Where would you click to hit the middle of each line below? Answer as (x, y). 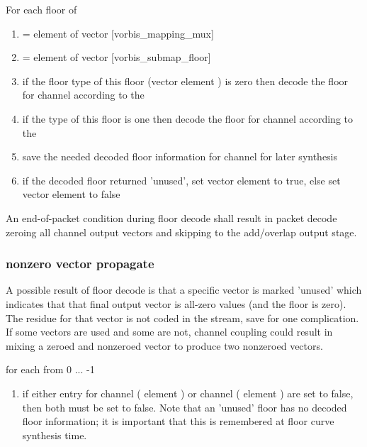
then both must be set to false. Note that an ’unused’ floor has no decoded (185, 407)
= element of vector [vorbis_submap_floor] (117, 57)
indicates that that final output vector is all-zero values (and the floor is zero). (176, 303)
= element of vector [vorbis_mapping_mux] (118, 33)
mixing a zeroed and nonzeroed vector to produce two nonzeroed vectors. (164, 345)
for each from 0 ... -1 (50, 369)
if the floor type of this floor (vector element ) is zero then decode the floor (185, 81)
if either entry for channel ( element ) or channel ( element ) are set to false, (188, 393)
